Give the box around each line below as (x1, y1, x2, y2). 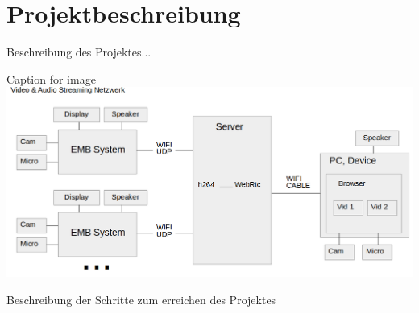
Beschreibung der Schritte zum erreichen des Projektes (6, 290, 276, 307)
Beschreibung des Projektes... (6, 43, 151, 60)
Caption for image (6, 70, 96, 87)
